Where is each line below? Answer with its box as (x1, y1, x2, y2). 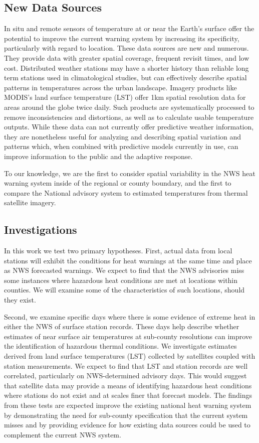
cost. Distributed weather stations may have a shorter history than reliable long (4, 62, 249, 73)
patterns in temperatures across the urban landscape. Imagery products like (4, 82, 237, 92)
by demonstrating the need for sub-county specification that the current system (4, 409, 248, 420)
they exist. (4, 294, 36, 305)
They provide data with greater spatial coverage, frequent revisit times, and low (4, 52, 249, 63)
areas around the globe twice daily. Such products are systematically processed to (4, 101, 254, 112)
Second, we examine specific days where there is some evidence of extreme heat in (4, 311, 255, 322)
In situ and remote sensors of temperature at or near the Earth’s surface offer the (4, 23, 254, 34)
